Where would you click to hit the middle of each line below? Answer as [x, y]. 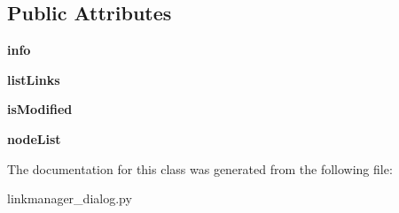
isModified [40, 109]
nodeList [34, 138]
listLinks [34, 79]
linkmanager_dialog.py [70, 198]
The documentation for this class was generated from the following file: [200, 168]
